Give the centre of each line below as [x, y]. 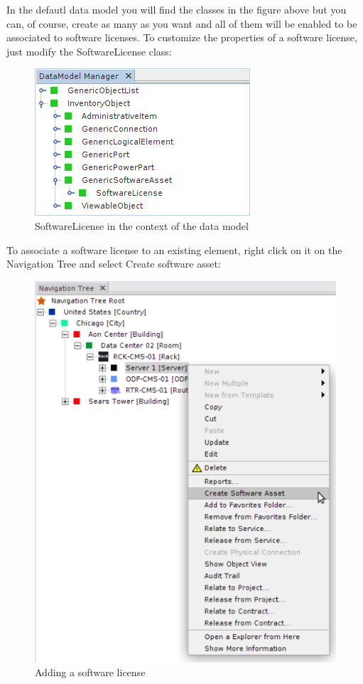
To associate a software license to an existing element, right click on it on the [174, 249]
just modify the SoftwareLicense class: [89, 51]
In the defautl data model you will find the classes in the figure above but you [177, 9]
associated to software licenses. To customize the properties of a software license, [182, 37]
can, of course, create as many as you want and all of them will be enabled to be [182, 23]
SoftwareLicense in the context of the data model [142, 225]
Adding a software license [90, 672]
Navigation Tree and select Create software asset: [114, 264]
